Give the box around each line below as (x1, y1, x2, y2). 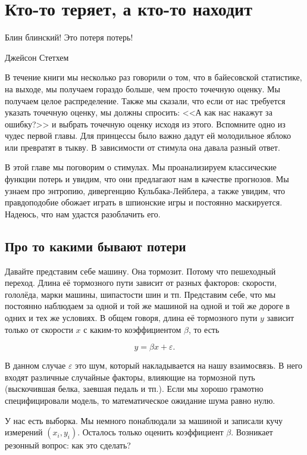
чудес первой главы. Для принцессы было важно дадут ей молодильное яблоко (5, 129, 291, 142)
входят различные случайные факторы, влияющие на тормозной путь (5, 370, 255, 383)
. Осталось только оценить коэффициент (77, 426, 224, 438)
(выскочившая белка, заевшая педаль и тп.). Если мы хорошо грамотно (5, 382, 264, 395)
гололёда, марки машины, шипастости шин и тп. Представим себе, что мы (5, 288, 276, 300)
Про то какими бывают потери (5, 236, 186, 255)
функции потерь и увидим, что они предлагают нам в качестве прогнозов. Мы (5, 173, 289, 185)
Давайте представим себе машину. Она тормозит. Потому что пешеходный (5, 264, 276, 277)
